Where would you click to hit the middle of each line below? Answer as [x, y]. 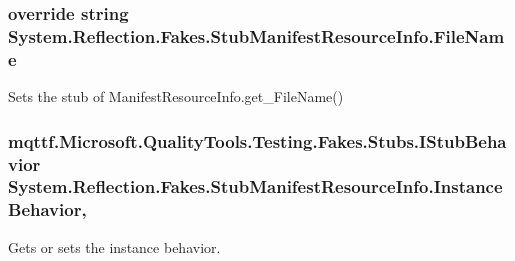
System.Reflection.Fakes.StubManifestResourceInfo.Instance [255, 186]
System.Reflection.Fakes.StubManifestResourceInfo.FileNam [256, 35]
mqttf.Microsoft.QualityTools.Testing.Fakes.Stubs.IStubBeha [257, 140]
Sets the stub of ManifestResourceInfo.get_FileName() [176, 96]
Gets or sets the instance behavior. [114, 246]
